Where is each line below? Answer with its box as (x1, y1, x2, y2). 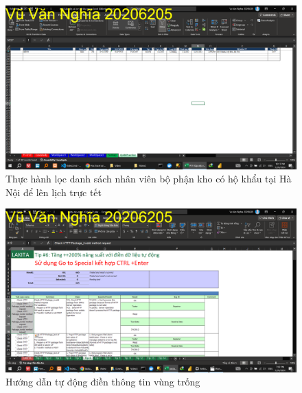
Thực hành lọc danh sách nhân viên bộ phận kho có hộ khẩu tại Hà (5, 171, 292, 186)
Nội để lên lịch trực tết (5, 184, 102, 199)
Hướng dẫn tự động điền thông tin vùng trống (5, 374, 200, 389)
